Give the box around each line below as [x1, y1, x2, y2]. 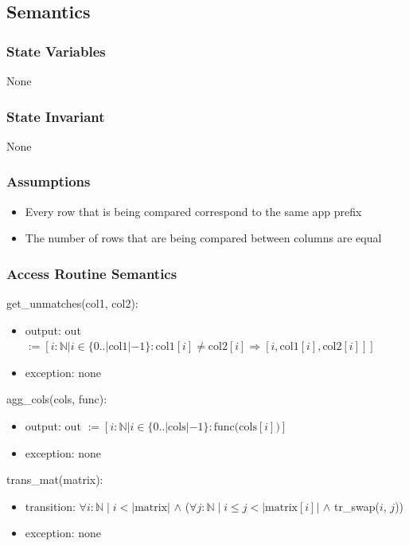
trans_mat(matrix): [6, 471, 103, 488]
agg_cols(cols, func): [6, 391, 107, 407]
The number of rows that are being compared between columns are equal [25, 230, 382, 246]
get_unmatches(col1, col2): [6, 295, 138, 312]
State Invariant [6, 106, 105, 126]
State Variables [6, 41, 106, 61]
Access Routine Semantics [6, 263, 177, 283]
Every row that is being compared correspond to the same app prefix [25, 202, 362, 219]
